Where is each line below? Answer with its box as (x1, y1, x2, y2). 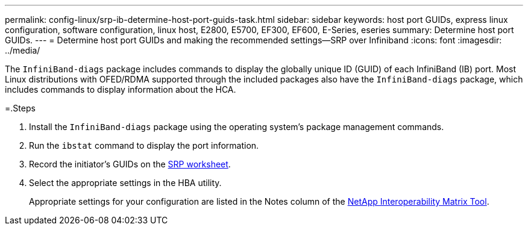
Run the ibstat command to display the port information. (29, 140, 259, 151)
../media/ (5, 45, 40, 55)
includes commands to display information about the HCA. (5, 84, 236, 95)
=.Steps (5, 103, 36, 113)
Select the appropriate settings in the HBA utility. (29, 178, 222, 188)
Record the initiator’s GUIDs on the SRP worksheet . (29, 159, 231, 169)
